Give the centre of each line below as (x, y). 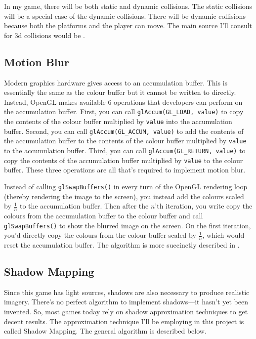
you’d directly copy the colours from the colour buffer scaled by (100, 235)
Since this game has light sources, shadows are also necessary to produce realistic (127, 292)
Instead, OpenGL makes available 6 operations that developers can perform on (123, 102)
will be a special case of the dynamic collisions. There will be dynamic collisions (125, 16)
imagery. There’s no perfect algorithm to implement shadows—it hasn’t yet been (126, 302)
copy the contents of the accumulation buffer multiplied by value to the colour (124, 160)
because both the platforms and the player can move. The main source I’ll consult (128, 25)
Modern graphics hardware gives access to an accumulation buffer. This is (116, 82)
